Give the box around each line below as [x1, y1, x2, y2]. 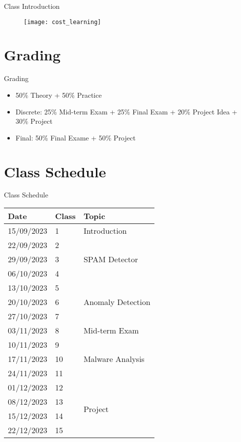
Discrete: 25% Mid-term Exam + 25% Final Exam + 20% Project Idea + [15, 106, 238, 116]
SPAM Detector [83, 253, 138, 265]
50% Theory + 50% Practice [15, 89, 102, 100]
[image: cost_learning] [24, 18, 101, 26]
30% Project [15, 116, 53, 126]
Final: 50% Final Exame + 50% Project [15, 132, 136, 142]
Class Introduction [4, 1, 60, 11]
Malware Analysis [83, 353, 145, 365]
